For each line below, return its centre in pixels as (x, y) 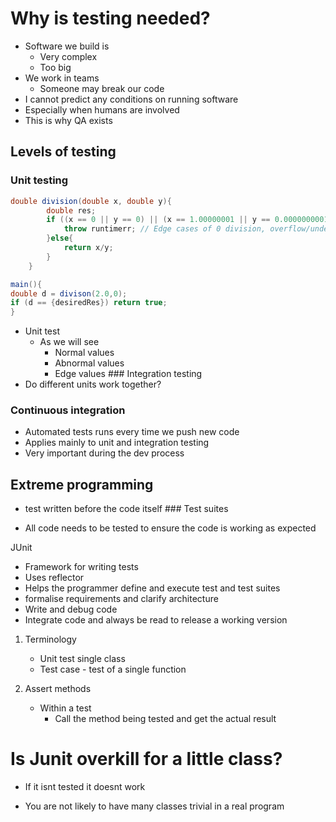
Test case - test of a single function (113, 669)
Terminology (50, 639)
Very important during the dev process (104, 453)
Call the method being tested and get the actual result (165, 719)
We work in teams (62, 78)
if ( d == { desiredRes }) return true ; (89, 303)
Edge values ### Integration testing (128, 374)
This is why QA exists (68, 120)
